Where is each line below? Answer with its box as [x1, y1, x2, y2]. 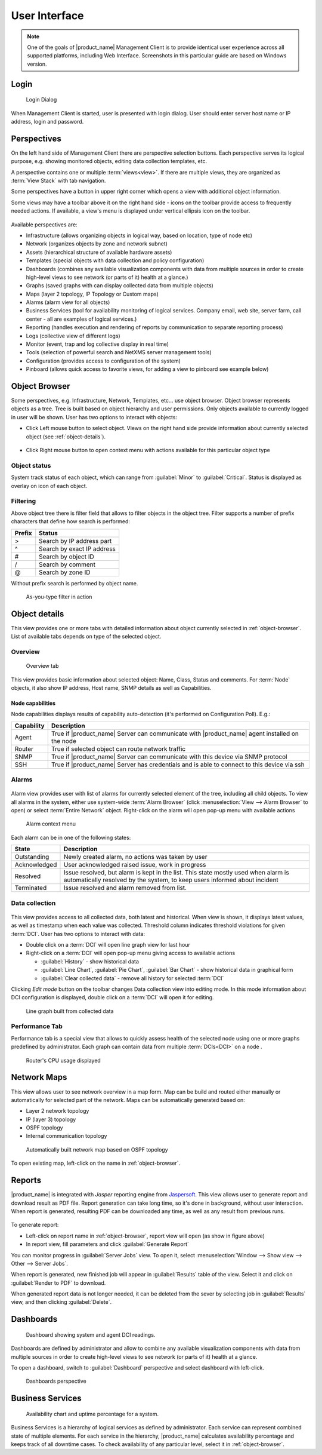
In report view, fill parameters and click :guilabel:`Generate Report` [26, 1241, 189, 1248]
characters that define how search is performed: [11, 518, 131, 525]
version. [27, 60, 47, 67]
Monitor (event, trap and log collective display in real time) [26, 340, 169, 348]
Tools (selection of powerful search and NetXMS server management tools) [26, 349, 212, 356]
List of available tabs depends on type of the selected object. [11, 633, 162, 640]
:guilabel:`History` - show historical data [41, 957, 140, 965]
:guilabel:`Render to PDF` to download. [11, 1279, 106, 1287]
